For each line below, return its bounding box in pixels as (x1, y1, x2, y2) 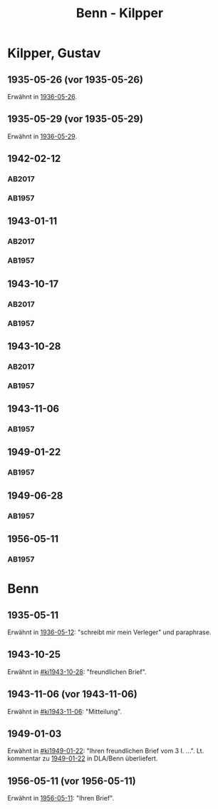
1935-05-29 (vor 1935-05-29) (7, 113, 144, 126)
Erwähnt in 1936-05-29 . (7, 132, 77, 141)
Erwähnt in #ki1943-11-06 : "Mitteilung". (7, 707, 123, 716)
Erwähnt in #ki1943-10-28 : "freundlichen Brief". (7, 667, 147, 676)
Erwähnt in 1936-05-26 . (7, 93, 77, 101)
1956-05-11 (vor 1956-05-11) (7, 775, 137, 787)
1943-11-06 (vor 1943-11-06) (7, 688, 137, 701)
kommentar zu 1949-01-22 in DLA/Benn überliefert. (7, 754, 158, 763)
